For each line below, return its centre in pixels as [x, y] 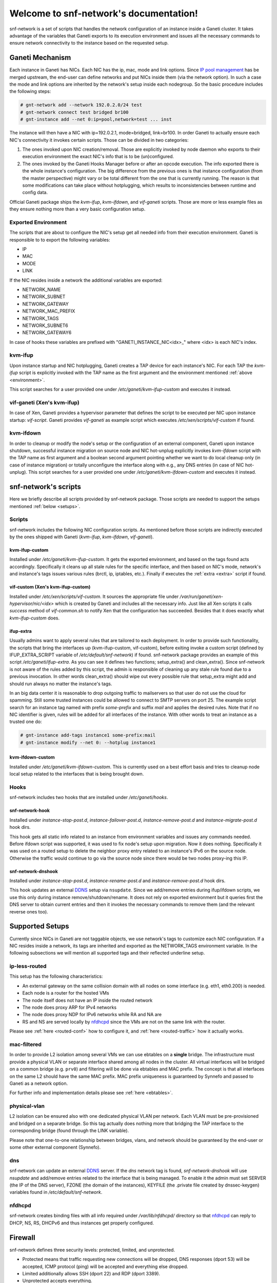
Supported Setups [39, 926]
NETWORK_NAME [42, 289]
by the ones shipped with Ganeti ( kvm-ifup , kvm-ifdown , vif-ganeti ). [82, 537]
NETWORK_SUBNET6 [45, 325]
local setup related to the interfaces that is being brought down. [77, 774]
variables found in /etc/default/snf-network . [56, 1192]
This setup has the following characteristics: [56, 976]
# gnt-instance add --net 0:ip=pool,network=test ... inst [96, 120]
